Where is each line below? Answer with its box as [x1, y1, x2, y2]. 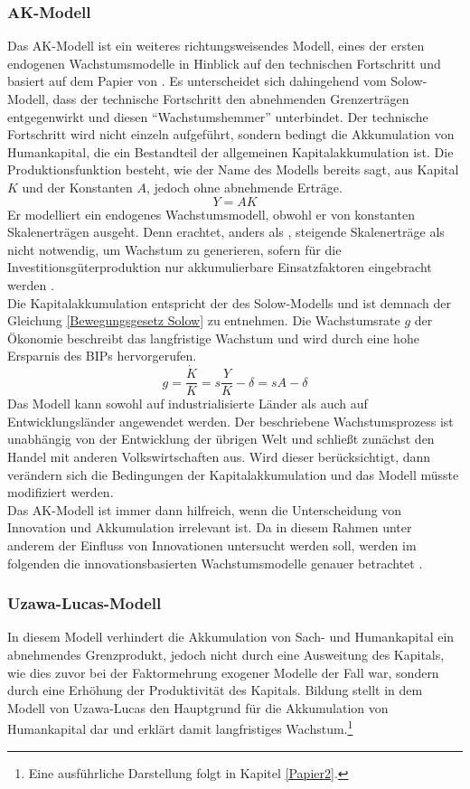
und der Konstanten [22, 177, 133, 196]
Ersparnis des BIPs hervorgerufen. [7, 346, 197, 365]
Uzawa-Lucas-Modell [7, 592, 162, 615]
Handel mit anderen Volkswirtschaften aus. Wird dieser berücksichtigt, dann [7, 446, 431, 465]
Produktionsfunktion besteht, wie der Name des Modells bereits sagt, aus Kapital [7, 160, 459, 179]
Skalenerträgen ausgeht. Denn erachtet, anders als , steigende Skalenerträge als [7, 222, 445, 241]
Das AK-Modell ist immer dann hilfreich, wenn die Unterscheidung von [7, 500, 402, 519]
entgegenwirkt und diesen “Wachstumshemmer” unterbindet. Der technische [7, 107, 428, 126]
